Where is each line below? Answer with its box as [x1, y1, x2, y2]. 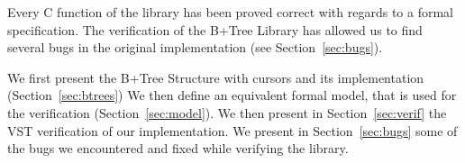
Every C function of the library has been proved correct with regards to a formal [7, 3, 453, 21]
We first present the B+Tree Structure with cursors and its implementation [7, 68, 424, 86]
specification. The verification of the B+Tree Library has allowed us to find [7, 20, 423, 39]
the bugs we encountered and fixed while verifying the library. [7, 139, 349, 158]
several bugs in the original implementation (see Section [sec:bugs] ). [7, 38, 383, 57]
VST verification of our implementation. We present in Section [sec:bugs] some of [7, 121, 458, 140]
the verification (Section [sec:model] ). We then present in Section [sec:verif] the [7, 103, 447, 122]
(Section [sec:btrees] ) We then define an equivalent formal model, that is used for [7, 86, 457, 104]
